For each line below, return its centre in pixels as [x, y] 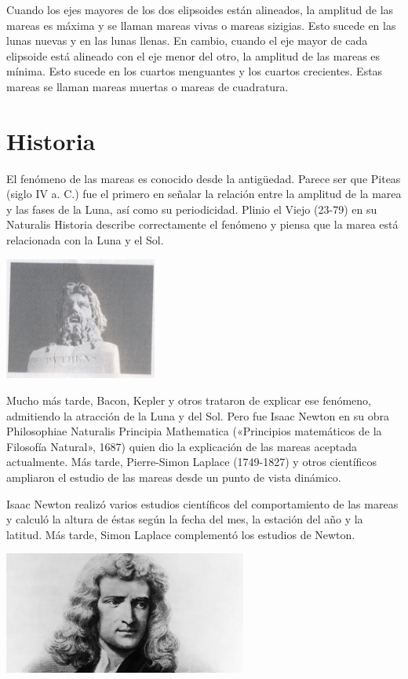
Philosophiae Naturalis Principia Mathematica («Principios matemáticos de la [194, 431]
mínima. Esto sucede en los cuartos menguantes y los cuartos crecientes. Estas [195, 71]
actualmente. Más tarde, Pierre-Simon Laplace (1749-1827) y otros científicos [192, 462]
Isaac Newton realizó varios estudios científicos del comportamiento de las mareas [202, 503]
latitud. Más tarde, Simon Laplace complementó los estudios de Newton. [181, 534]
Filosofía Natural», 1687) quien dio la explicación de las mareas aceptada [182, 446]
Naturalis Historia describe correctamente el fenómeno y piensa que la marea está [202, 224]
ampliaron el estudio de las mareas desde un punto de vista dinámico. [174, 477]
